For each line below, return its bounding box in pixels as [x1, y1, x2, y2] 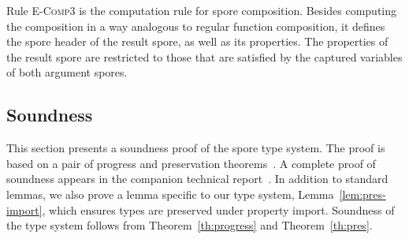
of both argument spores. [6, 64, 128, 80]
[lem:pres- [339, 185, 386, 202]
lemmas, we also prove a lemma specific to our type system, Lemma [6, 185, 334, 202]
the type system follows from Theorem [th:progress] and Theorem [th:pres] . [6, 217, 373, 233]
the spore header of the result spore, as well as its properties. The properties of [6, 33, 389, 50]
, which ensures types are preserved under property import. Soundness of [42, 201, 395, 218]
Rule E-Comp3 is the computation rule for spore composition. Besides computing [6, 2, 397, 18]
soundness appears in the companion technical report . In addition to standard [6, 170, 389, 187]
